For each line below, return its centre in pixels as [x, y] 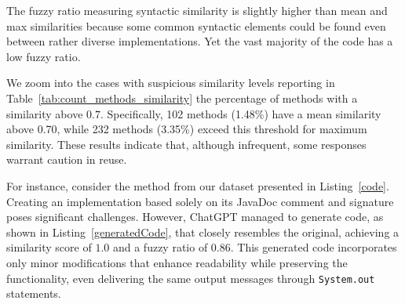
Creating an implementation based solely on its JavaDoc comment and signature [200, 201]
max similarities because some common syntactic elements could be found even [196, 25]
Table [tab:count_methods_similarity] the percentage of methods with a [182, 98]
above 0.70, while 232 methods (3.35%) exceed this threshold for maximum [187, 129]
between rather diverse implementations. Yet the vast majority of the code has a [200, 41]
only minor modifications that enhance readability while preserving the [177, 262]
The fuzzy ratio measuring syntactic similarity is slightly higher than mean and [197, 10]
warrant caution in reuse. [67, 159]
